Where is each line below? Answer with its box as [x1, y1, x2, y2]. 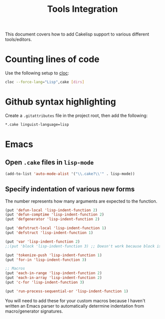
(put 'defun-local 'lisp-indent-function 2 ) [5, 208, 98, 213]
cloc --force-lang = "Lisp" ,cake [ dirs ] [5, 80, 84, 85]
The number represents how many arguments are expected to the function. [5, 198, 158, 204]
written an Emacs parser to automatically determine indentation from [5, 303, 144, 309]
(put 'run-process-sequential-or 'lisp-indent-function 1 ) [5, 288, 129, 294]
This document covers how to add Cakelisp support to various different [5, 31, 149, 37]
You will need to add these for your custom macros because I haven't [5, 297, 146, 304]
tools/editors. [5, 36, 32, 42]
